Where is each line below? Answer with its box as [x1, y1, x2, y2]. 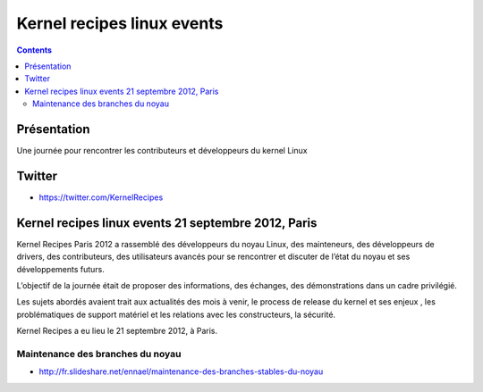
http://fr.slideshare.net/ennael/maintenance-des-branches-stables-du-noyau [38, 366, 324, 377]
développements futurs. [16, 263, 105, 274]
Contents [16, 45, 53, 55]
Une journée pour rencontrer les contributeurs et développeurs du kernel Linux [16, 146, 308, 156]
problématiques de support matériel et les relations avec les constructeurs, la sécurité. [16, 309, 335, 320]
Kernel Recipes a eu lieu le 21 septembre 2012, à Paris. [16, 326, 218, 337]
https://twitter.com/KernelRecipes [38, 192, 164, 203]
